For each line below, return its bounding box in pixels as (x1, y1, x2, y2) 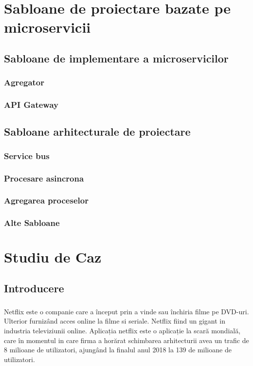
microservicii (4, 17, 91, 37)
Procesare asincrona (4, 172, 84, 184)
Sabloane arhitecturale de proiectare (4, 124, 191, 139)
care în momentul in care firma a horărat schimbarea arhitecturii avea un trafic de (4, 335, 249, 345)
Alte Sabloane (4, 217, 60, 229)
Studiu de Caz (4, 247, 102, 267)
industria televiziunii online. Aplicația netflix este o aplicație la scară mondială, (4, 325, 241, 335)
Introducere (4, 280, 64, 295)
